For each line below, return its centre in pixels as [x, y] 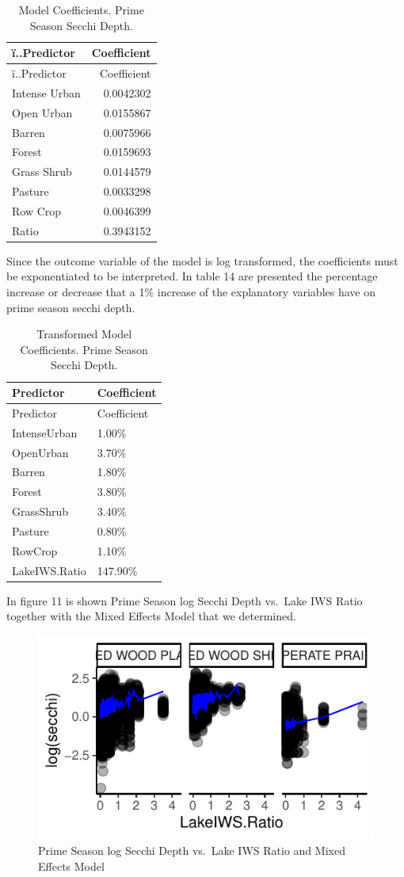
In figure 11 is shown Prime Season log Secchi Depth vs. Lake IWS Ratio [185, 600]
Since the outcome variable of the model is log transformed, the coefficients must [202, 260]
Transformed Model [84, 334]
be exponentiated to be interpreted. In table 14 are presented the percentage [192, 276]
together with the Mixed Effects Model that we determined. [151, 616]
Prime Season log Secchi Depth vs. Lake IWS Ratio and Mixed [192, 850]
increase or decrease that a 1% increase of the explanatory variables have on [191, 292]
